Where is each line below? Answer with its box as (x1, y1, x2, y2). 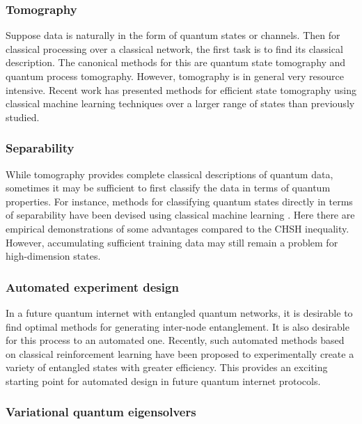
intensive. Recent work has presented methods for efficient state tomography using (6, 82, 356, 97)
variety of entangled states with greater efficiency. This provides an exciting (6, 360, 328, 375)
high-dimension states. (6, 249, 101, 263)
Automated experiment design (6, 278, 179, 295)
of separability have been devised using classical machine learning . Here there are (6, 207, 355, 222)
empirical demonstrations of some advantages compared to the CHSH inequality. (6, 221, 349, 235)
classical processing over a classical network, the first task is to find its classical (6, 41, 343, 56)
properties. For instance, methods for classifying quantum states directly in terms (6, 194, 353, 208)
